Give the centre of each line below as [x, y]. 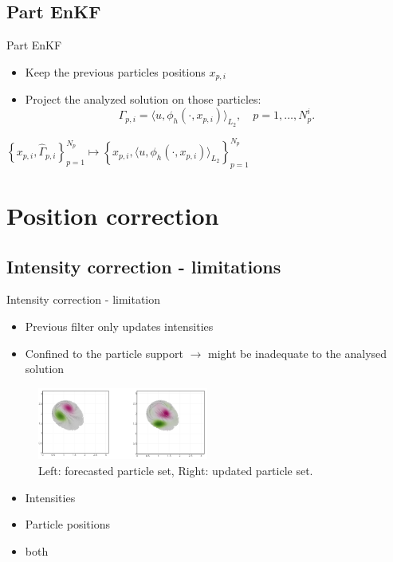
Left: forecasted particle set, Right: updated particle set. [176, 471]
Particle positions [67, 524]
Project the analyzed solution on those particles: [143, 99]
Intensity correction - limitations [144, 266]
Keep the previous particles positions [115, 71]
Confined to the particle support [104, 353]
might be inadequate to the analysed [297, 353]
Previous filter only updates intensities [119, 326]
